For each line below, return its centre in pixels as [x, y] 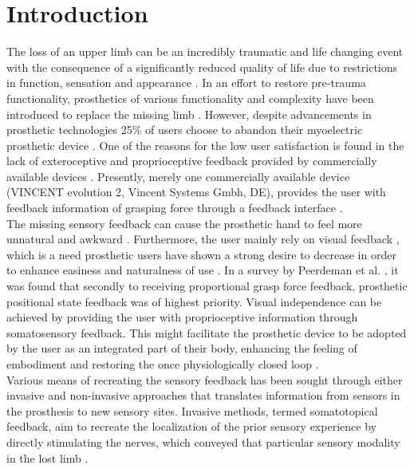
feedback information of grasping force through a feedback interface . [175, 208]
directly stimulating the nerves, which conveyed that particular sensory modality [203, 441]
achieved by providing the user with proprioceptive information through [182, 317]
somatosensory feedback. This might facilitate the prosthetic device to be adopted [207, 332]
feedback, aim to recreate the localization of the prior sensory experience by [191, 426]
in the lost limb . [47, 457]
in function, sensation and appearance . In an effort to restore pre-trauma [186, 83]
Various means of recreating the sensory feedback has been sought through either [205, 379]
